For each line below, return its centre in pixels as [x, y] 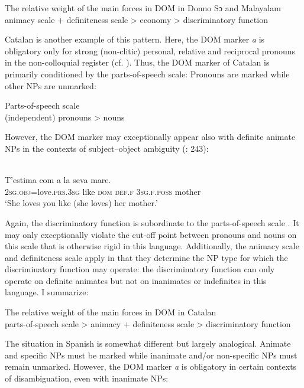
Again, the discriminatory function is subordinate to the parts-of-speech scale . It [152, 222]
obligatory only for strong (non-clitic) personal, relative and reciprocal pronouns [150, 50]
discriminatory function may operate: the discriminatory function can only [140, 269]
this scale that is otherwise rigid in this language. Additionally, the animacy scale [152, 246]
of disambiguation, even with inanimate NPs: [87, 378]
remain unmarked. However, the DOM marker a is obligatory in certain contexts [151, 366]
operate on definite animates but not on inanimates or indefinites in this [136, 280]
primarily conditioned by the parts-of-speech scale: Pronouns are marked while [147, 74]
